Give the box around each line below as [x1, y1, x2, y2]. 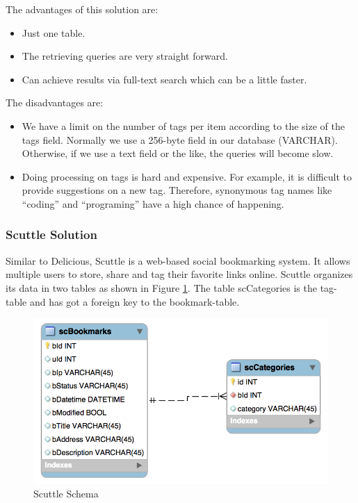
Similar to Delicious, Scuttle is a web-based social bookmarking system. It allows [6, 253, 350, 267]
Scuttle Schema [33, 486, 99, 501]
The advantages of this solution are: [6, 2, 158, 16]
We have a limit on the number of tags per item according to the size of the [22, 118, 345, 133]
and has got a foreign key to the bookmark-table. [29, 294, 240, 308]
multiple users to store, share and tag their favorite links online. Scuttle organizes [6, 267, 353, 281]
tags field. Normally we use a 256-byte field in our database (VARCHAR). [22, 132, 338, 147]
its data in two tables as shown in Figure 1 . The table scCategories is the [6, 280, 317, 295]
